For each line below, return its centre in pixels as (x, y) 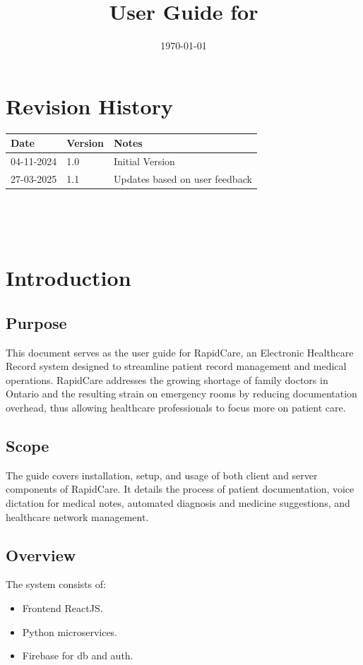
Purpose (36, 322)
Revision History (89, 106)
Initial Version (144, 161)
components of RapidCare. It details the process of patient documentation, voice (180, 489)
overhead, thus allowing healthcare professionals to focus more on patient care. (176, 408)
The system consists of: (56, 584)
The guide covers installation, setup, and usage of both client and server (162, 475)
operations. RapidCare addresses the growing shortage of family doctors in (167, 379)
